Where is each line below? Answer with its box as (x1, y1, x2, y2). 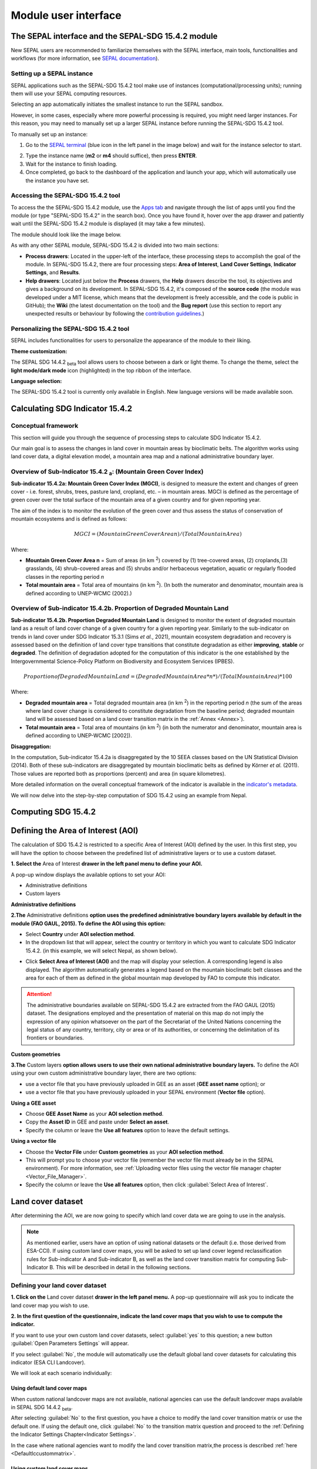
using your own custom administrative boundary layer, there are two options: (11, 1069, 197, 1076)
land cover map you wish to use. (11, 1302, 90, 1309)
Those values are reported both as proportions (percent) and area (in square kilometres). (11, 770, 226, 777)
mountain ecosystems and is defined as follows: (11, 515, 127, 522)
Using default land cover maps (11, 1384, 87, 1392)
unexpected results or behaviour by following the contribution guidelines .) (25, 310, 205, 317)
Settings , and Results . (25, 269, 80, 276)
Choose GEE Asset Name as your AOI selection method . (25, 1111, 164, 1118)
